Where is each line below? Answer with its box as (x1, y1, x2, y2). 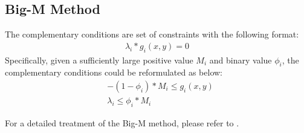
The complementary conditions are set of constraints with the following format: (5, 28, 299, 41)
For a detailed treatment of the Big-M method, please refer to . (5, 116, 239, 129)
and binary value (209, 53, 272, 66)
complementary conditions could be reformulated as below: (5, 66, 222, 79)
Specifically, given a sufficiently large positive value (5, 53, 193, 66)
